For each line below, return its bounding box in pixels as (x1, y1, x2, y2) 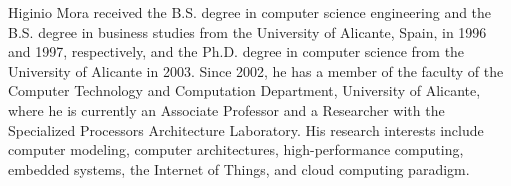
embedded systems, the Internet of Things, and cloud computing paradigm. (8, 158, 470, 179)
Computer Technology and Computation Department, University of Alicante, (8, 80, 481, 101)
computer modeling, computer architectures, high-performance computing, (8, 139, 464, 160)
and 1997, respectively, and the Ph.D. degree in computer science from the (8, 41, 465, 62)
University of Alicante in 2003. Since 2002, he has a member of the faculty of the (8, 60, 504, 81)
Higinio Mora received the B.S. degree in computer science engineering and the (8, 2, 492, 22)
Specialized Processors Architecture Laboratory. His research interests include (8, 119, 484, 140)
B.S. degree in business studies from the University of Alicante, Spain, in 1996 (8, 21, 487, 42)
